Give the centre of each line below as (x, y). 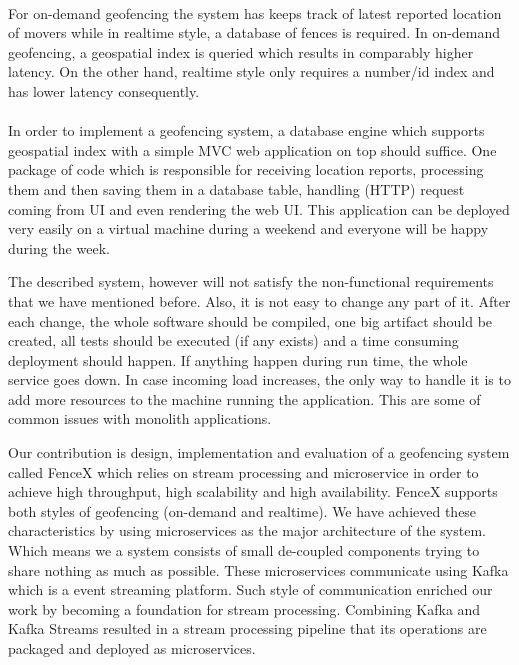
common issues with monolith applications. (140, 418)
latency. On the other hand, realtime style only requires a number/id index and (251, 71)
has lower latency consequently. (104, 90)
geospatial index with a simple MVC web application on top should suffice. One (252, 149)
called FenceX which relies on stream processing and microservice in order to (243, 471)
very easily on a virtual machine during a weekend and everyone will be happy (248, 228)
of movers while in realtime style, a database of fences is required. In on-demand (254, 32)
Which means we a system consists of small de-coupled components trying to (244, 550)
